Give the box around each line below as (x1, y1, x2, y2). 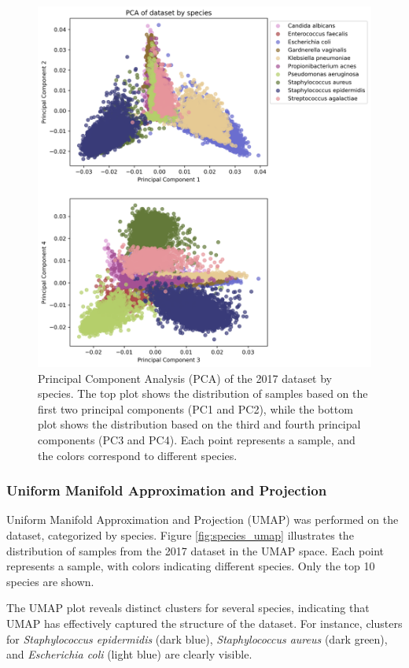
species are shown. (6, 573, 94, 589)
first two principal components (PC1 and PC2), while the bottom (38, 400, 353, 417)
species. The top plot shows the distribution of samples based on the (38, 385, 368, 402)
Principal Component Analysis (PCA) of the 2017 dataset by (38, 369, 333, 386)
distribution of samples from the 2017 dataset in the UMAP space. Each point (6, 542, 384, 559)
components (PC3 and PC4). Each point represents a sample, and (38, 431, 356, 447)
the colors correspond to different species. (38, 447, 238, 463)
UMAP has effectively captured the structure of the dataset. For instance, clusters (6, 614, 403, 631)
